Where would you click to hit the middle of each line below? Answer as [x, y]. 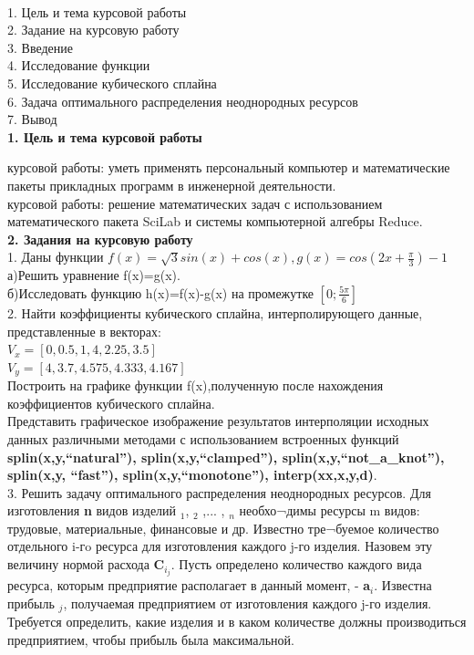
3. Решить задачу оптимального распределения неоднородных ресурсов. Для [219, 492]
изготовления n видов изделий [92, 510]
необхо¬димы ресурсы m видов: [330, 510]
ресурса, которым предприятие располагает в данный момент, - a [189, 585]
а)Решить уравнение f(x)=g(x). [94, 275]
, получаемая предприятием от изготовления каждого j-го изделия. [247, 603]
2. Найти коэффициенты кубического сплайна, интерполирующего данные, [215, 312]
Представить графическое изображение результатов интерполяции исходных [218, 421]
